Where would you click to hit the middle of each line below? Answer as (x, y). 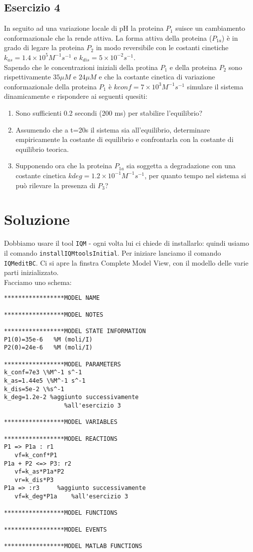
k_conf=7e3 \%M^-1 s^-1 (43, 373)
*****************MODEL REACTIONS (61, 439)
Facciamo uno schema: (38, 282)
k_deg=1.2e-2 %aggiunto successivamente (72, 397)
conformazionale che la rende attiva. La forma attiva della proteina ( (108, 37)
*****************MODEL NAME (52, 298)
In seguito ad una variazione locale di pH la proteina (84, 28)
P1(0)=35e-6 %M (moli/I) (48, 339)
